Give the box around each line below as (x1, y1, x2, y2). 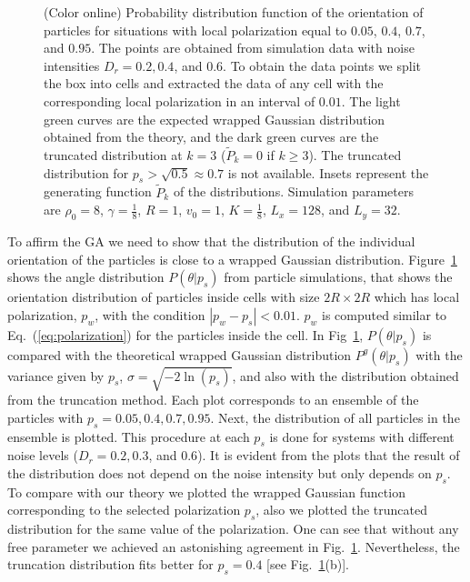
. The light (341, 91, 401, 110)
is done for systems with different (269, 426, 455, 446)
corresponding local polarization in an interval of (44, 91, 315, 110)
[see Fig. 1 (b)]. (266, 555, 349, 574)
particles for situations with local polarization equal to (44, 20, 347, 39)
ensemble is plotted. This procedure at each (7, 426, 250, 446)
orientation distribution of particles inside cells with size (7, 287, 320, 306)
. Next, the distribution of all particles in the (210, 407, 460, 426)
